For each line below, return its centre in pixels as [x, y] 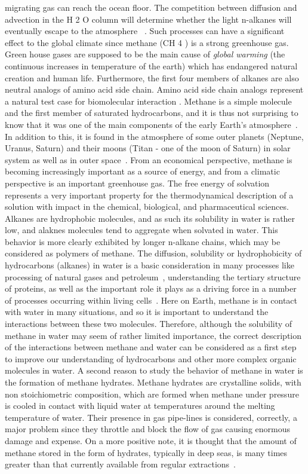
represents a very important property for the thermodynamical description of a [149, 195]
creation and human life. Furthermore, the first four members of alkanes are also [152, 77]
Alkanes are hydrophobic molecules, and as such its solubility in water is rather [150, 218]
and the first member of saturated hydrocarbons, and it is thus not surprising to [152, 113]
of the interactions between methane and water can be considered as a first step [151, 347]
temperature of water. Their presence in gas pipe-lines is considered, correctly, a [151, 417]
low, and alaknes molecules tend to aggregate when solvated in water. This [141, 230]
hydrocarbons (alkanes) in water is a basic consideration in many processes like [150, 265]
